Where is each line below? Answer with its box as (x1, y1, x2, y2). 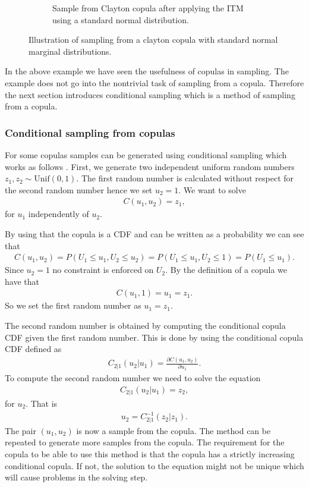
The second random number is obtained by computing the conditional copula (5, 319, 286, 331)
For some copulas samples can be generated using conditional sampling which (5, 148, 287, 161)
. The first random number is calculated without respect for (76, 172, 294, 184)
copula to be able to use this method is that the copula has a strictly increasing (5, 448, 295, 460)
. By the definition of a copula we (165, 263, 288, 276)
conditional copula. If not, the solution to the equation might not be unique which (5, 459, 304, 472)
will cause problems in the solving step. (5, 471, 148, 483)
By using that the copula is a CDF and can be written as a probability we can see (5, 227, 304, 240)
